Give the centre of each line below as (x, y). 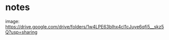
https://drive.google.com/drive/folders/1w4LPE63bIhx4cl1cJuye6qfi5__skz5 (85, 26)
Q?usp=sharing (21, 32)
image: (12, 21)
